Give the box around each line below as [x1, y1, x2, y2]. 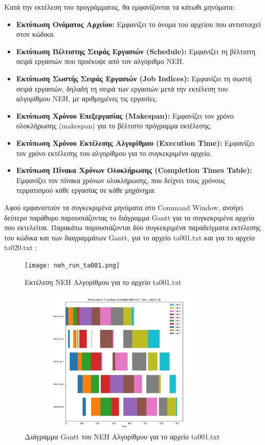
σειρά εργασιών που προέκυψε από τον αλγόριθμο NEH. [16, 56, 184, 66]
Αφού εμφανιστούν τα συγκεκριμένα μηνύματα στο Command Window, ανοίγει [4, 202, 244, 212]
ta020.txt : [4, 242, 37, 253]
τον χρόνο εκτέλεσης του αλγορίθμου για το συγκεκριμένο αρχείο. [16, 147, 212, 158]
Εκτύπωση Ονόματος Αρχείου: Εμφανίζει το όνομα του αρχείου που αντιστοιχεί [16, 18, 261, 29]
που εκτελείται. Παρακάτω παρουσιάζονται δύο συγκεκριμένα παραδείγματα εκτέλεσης [4, 222, 261, 233]
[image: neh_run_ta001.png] [25, 261, 120, 269]
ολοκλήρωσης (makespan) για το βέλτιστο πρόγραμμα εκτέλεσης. [16, 120, 212, 131]
